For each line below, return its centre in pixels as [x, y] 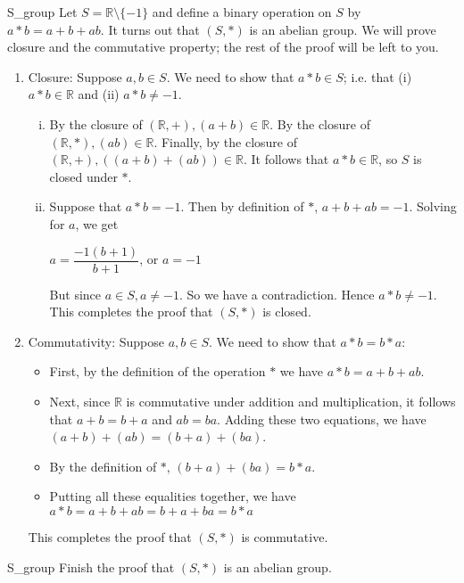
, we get [97, 223]
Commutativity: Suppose [96, 341]
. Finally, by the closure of [225, 141]
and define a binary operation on [242, 12]
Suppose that [86, 206]
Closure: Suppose [75, 76]
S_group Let [42, 12]
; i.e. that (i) [377, 76]
